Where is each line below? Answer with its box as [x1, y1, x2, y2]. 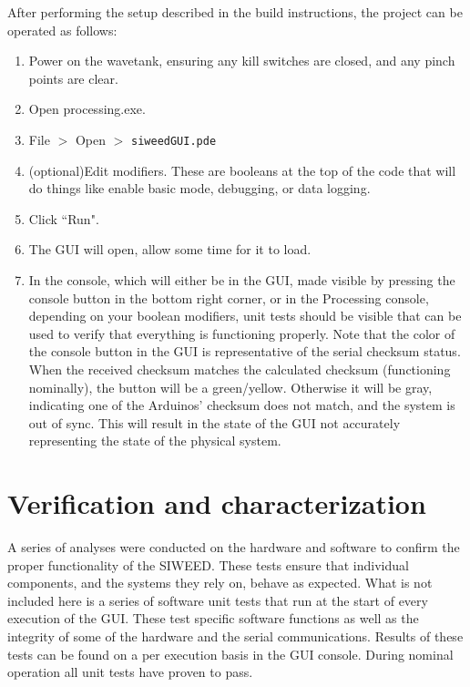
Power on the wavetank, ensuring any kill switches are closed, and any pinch [28, 51, 455, 70]
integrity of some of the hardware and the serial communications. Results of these [7, 627, 464, 646]
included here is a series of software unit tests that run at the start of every [7, 590, 428, 610]
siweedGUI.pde [131, 134, 217, 148]
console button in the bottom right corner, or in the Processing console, [28, 288, 429, 307]
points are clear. [28, 68, 118, 87]
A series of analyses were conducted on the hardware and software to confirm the [7, 538, 460, 557]
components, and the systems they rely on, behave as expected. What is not [7, 573, 433, 592]
